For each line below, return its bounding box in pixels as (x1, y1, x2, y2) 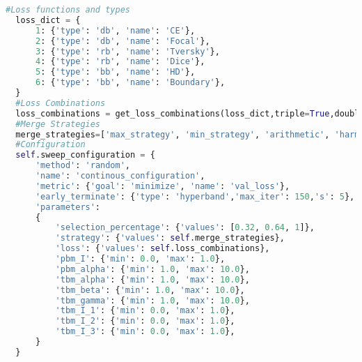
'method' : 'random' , (35, 160, 131, 171)
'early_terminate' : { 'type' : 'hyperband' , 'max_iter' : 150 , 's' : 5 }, (35, 191, 355, 202)
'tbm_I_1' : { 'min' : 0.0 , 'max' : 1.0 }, (55, 306, 235, 316)
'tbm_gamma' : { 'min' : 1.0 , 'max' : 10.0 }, (55, 295, 250, 306)
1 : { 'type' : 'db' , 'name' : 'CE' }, (35, 25, 196, 36)
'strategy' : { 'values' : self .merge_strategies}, (55, 233, 285, 243)
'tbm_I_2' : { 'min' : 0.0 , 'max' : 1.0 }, (55, 316, 235, 326)
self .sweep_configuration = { (15, 150, 155, 160)
